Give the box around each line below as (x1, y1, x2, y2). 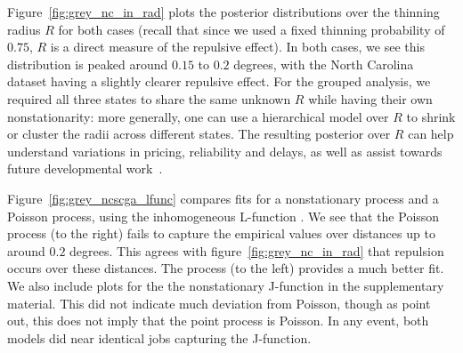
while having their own (308, 89, 433, 108)
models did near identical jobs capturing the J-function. (7, 328, 312, 347)
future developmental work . (7, 159, 163, 178)
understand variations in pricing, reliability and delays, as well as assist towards (7, 141, 443, 160)
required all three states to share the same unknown (7, 89, 291, 108)
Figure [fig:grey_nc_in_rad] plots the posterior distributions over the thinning (7, 3, 440, 20)
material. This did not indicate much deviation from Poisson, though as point (7, 293, 431, 312)
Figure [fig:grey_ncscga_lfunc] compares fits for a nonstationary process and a (7, 189, 439, 207)
